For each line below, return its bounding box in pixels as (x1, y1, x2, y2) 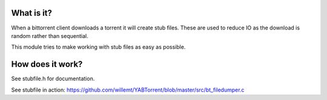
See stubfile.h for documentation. (11, 75, 95, 83)
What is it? (11, 8, 53, 18)
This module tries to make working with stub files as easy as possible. (11, 43, 186, 51)
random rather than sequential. (11, 32, 88, 39)
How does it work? (11, 59, 83, 69)
